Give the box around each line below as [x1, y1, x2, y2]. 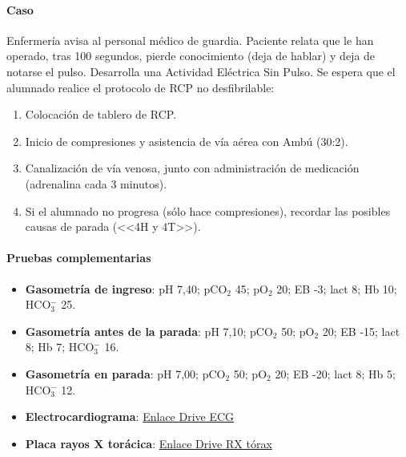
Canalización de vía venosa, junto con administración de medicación [25, 160, 360, 176]
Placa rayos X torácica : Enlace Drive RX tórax [25, 435, 272, 451]
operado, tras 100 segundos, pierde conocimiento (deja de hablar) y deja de [6, 47, 376, 64]
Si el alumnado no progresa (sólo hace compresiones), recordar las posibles [25, 202, 391, 219]
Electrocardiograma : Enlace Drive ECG [25, 408, 235, 425]
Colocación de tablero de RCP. [25, 106, 177, 123]
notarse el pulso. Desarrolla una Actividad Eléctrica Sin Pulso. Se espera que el [6, 63, 396, 79]
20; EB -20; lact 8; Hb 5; [275, 365, 396, 382]
